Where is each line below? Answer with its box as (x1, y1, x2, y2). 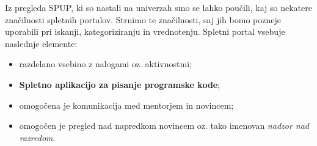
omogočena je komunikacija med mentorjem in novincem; (19, 98, 234, 111)
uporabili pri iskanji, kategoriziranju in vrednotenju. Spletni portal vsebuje (5, 25, 285, 38)
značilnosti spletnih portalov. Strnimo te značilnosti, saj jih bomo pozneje (5, 13, 281, 26)
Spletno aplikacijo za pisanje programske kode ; (19, 78, 220, 90)
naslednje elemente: (5, 37, 78, 49)
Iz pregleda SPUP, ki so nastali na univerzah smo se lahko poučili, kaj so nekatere (5, 1, 312, 13)
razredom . (19, 131, 56, 144)
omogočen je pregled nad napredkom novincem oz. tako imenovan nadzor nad (19, 119, 310, 132)
